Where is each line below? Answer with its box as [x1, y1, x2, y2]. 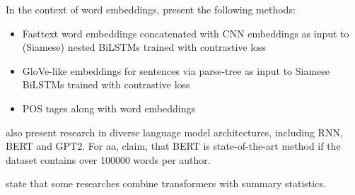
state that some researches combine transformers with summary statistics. [6, 176, 326, 191]
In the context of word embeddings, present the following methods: [6, 2, 296, 16]
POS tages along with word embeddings [22, 100, 196, 115]
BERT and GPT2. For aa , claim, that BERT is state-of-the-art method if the [6, 138, 341, 153]
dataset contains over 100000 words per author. [6, 152, 211, 167]
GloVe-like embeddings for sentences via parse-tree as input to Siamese [22, 63, 330, 78]
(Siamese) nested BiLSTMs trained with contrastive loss [22, 40, 267, 54]
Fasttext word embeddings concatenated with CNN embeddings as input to [22, 25, 349, 40]
